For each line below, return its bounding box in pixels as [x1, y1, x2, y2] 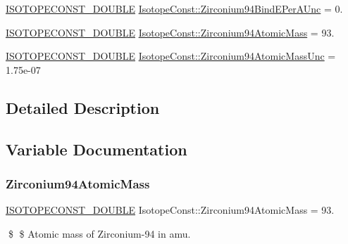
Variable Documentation [6, 138, 187, 160]
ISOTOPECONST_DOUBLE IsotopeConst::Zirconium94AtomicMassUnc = [6, 49, 336, 63]
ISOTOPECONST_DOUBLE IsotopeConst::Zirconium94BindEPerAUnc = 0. [6, 1, 343, 15]
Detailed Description [6, 96, 160, 118]
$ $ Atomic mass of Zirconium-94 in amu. [8, 226, 191, 240]
